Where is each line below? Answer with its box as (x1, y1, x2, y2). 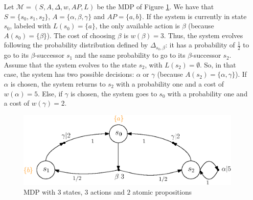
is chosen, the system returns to (10, 79, 106, 89)
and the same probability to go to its (74, 50, 185, 60)
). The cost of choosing (46, 30, 115, 40)
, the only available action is (95, 21, 180, 31)
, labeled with (10, 21, 51, 31)
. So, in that (200, 59, 236, 69)
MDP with (23, 186, 55, 197)
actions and (90, 186, 125, 197)
